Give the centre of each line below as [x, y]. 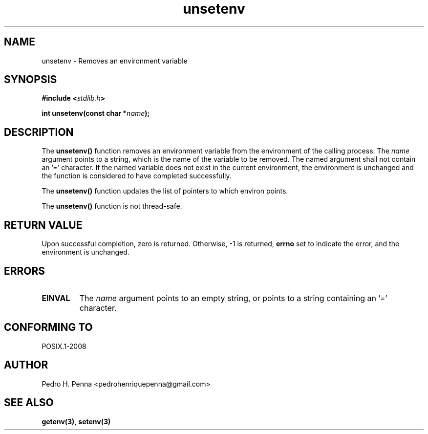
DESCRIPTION [39, 132]
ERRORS [25, 271]
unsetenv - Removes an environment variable [115, 61]
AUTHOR [26, 365]
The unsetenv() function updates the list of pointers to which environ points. [165, 191]
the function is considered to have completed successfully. [137, 176]
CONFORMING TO [48, 327]
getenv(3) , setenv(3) [76, 421]
